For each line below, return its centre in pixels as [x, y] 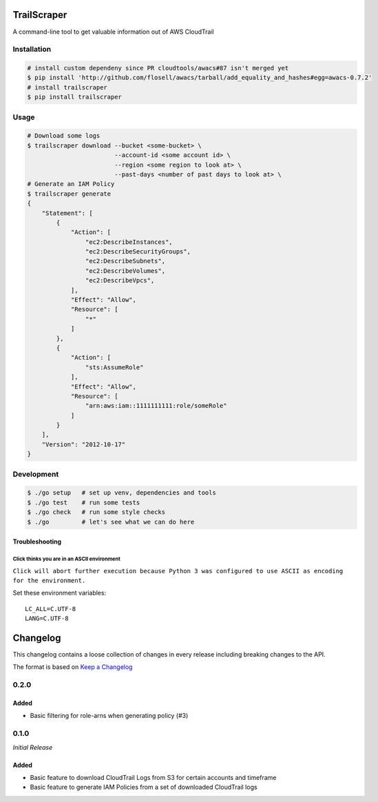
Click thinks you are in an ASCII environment [66, 559]
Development [36, 474]
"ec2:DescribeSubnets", [125, 261]
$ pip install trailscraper [74, 97]
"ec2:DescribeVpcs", [120, 280]
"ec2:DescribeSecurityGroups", [138, 252]
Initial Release [33, 747]
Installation [32, 50]
